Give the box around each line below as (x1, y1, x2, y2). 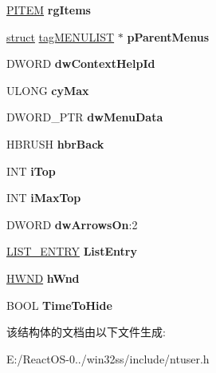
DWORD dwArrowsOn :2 (6, 216, 138, 232)
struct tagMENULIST (6, 28, 115, 45)
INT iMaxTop (6, 189, 81, 206)
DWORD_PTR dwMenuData (6, 109, 163, 125)
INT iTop (6, 162, 56, 179)
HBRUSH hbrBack (6, 135, 104, 152)
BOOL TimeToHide (6, 296, 112, 313)
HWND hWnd (6, 269, 80, 286)
